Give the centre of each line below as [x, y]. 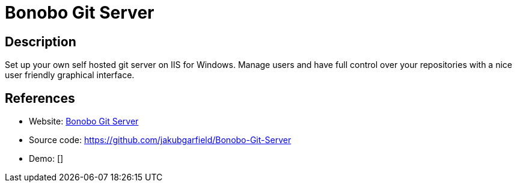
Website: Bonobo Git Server [84, 121]
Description [41, 41]
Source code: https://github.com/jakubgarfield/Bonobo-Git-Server [160, 140]
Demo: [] [46, 159]
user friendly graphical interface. [70, 75]
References [40, 98]
